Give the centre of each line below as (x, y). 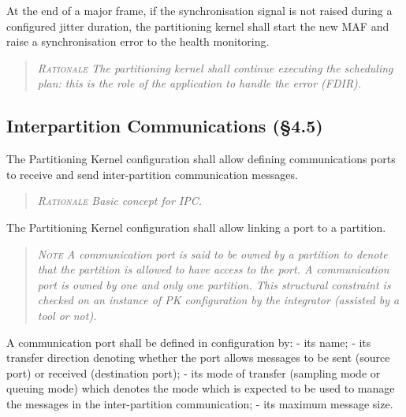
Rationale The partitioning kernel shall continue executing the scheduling (215, 67)
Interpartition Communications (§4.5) (165, 126)
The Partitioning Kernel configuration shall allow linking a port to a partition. (196, 227)
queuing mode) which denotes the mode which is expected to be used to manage (201, 388)
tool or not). (67, 315)
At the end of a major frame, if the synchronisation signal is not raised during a (199, 10)
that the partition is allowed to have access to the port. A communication (213, 269)
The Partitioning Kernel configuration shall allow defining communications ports (201, 159)
